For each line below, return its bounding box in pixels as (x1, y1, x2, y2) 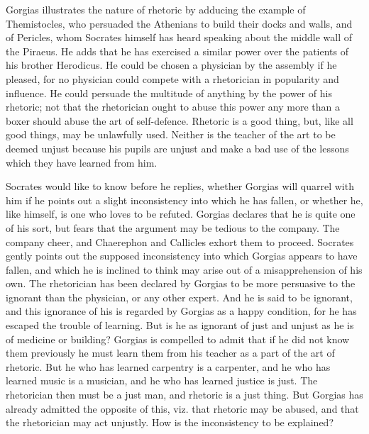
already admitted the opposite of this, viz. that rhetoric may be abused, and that (6, 401, 359, 416)
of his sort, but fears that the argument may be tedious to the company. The (6, 220, 340, 235)
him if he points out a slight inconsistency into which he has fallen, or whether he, (6, 192, 363, 207)
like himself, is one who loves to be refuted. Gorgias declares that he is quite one (6, 206, 356, 221)
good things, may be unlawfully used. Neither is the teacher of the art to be (6, 127, 336, 142)
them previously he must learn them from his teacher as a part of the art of (6, 345, 335, 360)
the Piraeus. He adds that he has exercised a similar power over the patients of (6, 43, 349, 58)
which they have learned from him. (6, 155, 158, 169)
